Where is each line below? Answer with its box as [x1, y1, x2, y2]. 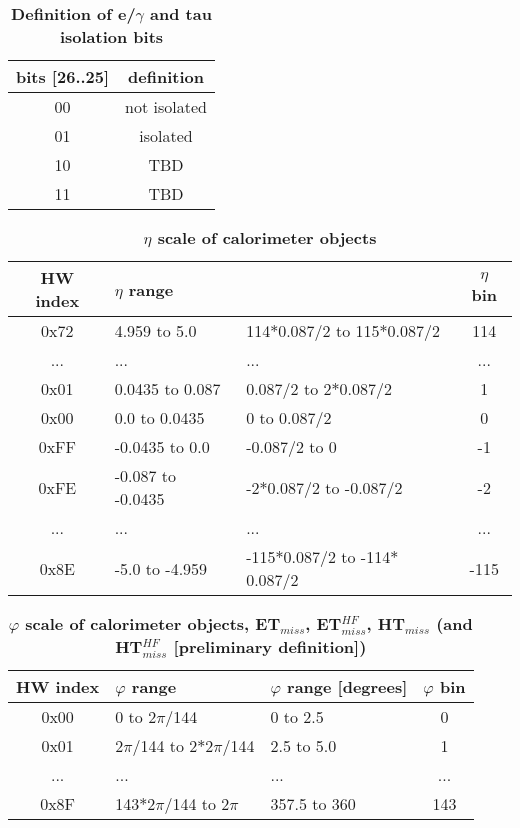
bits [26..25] [16, 65, 110, 88]
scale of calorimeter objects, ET [25, 612, 281, 635]
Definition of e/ [11, 2, 136, 25]
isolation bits [59, 25, 164, 48]
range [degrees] [287, 675, 408, 698]
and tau [150, 2, 212, 25]
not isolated [125, 95, 207, 118]
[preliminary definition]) [173, 635, 367, 658]
